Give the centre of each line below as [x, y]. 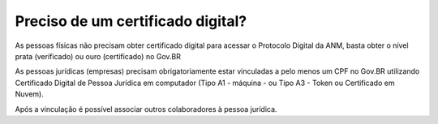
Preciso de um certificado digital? [131, 21]
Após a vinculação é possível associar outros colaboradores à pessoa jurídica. [146, 109]
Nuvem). [29, 94]
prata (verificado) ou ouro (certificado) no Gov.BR [98, 56]
